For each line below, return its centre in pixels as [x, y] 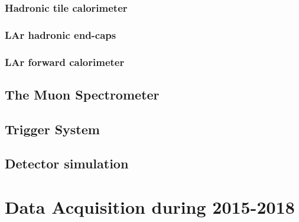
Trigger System [52, 129]
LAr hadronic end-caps [61, 34]
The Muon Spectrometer [82, 94]
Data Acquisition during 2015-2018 [150, 207]
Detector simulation [67, 163]
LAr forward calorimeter [65, 62]
